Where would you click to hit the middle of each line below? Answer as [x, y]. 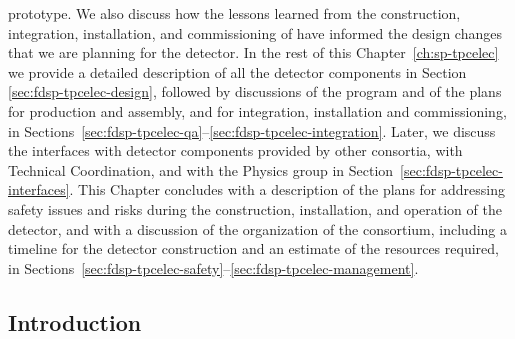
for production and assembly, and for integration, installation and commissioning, [257, 110]
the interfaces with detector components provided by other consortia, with [235, 150]
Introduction [75, 321]
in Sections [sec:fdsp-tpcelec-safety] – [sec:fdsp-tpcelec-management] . [213, 267]
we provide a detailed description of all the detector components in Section [237, 71]
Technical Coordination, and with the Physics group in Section [201, 169]
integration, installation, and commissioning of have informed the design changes [255, 32]
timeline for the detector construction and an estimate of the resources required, [253, 248]
